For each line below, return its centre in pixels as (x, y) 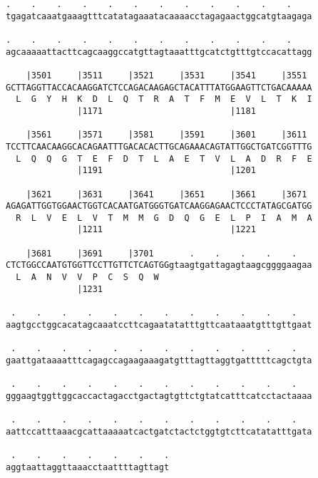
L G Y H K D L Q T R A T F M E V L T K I (164, 99)
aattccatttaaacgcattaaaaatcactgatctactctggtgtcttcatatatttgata (159, 431)
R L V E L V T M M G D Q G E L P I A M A (164, 218)
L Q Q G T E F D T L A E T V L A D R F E (164, 159)
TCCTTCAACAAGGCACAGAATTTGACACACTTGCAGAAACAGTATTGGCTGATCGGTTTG (159, 146)
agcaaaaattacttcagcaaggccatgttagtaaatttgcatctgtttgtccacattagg (159, 52)
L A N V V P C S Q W (87, 277)
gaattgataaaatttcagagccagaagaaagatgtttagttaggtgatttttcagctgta (159, 360)
